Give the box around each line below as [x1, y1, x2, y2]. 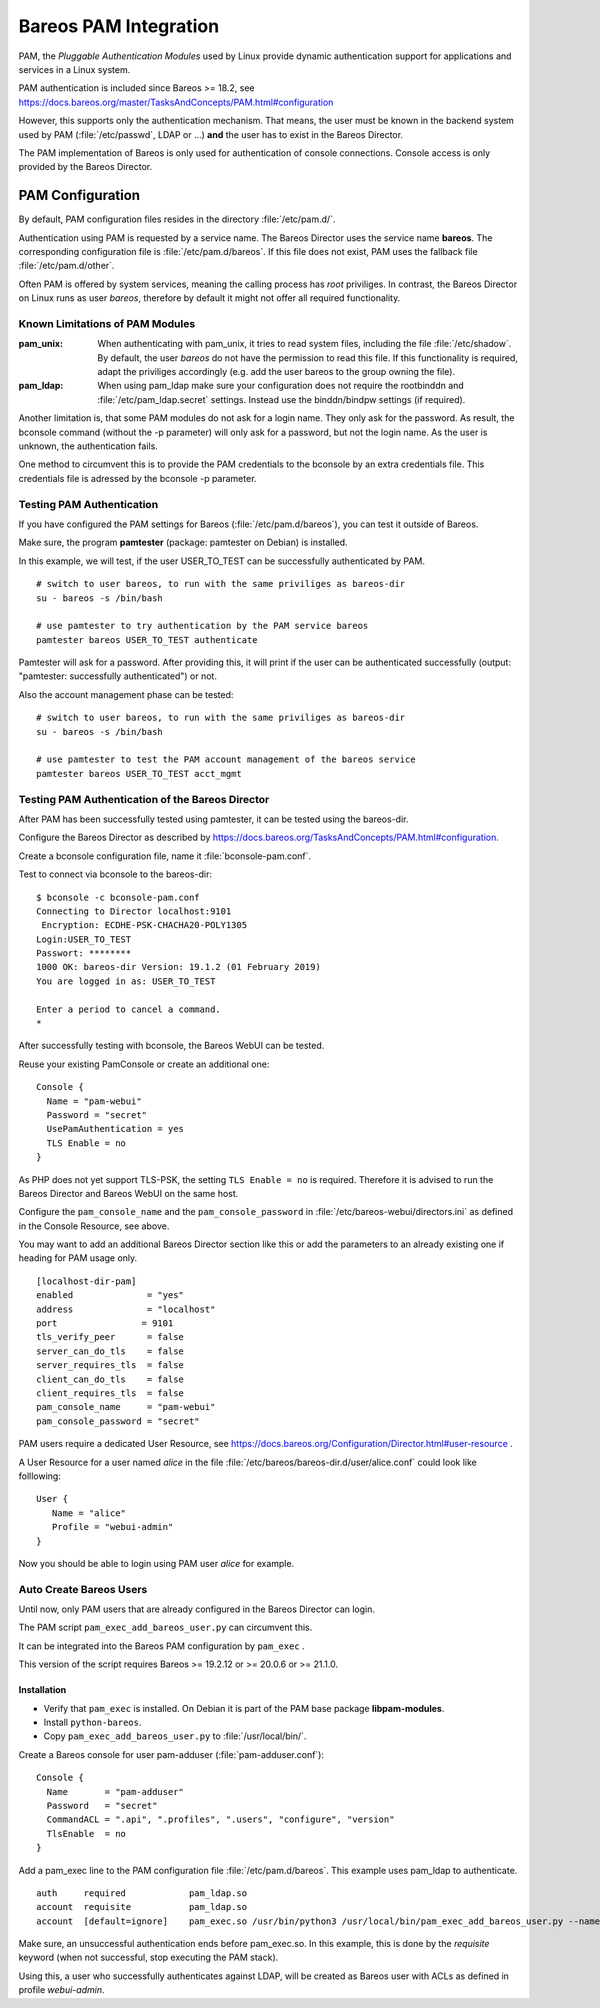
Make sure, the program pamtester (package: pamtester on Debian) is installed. [18, 536, 349, 549]
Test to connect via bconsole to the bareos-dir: [18, 868, 212, 880]
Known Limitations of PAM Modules [18, 316, 196, 330]
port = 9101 [36, 1318, 174, 1329]
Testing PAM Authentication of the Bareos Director [18, 792, 270, 806]
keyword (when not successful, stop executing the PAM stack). [18, 1951, 279, 1964]
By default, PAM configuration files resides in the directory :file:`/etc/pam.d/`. [18, 213, 336, 225]
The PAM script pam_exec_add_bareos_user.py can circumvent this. [18, 1621, 313, 1634]
